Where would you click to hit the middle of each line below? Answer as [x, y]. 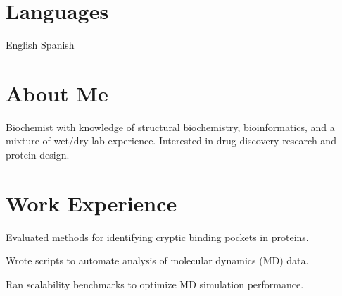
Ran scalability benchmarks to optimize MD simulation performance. [155, 284]
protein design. [38, 155]
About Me [57, 93]
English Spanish [40, 45]
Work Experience [91, 203]
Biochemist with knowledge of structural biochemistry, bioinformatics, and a [170, 127]
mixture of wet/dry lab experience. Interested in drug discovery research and [171, 141]
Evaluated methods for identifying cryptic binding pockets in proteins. [157, 236]
